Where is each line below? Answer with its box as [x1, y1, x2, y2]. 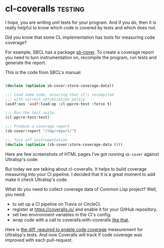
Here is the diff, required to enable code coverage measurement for [5, 226, 143, 232]
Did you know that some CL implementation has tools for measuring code [5, 34, 155, 40]
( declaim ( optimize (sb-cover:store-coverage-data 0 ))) [5, 142, 123, 147]
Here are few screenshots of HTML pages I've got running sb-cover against [5, 151, 160, 157]
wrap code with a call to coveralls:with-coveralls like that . [12, 217, 130, 223]
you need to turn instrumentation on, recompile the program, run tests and [5, 54, 157, 60]
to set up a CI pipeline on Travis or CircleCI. [12, 201, 102, 207]
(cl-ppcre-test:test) [5, 115, 50, 120]
